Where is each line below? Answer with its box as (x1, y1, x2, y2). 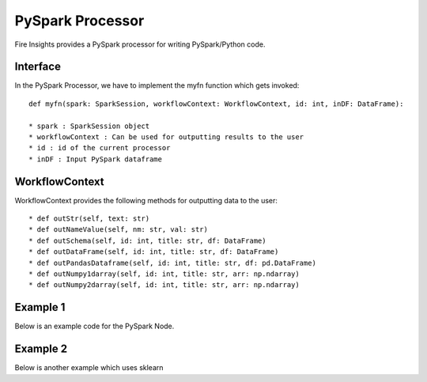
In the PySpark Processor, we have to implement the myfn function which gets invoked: (14, 81, 300, 90)
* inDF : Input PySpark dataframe (28, 154, 162, 164)
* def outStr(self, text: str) (28, 214, 150, 223)
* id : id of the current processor (28, 143, 171, 153)
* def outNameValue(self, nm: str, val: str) (28, 225, 209, 234)
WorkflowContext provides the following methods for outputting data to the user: (14, 195, 278, 205)
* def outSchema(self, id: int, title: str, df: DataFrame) (28, 236, 266, 245)
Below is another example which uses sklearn (14, 363, 164, 373)
